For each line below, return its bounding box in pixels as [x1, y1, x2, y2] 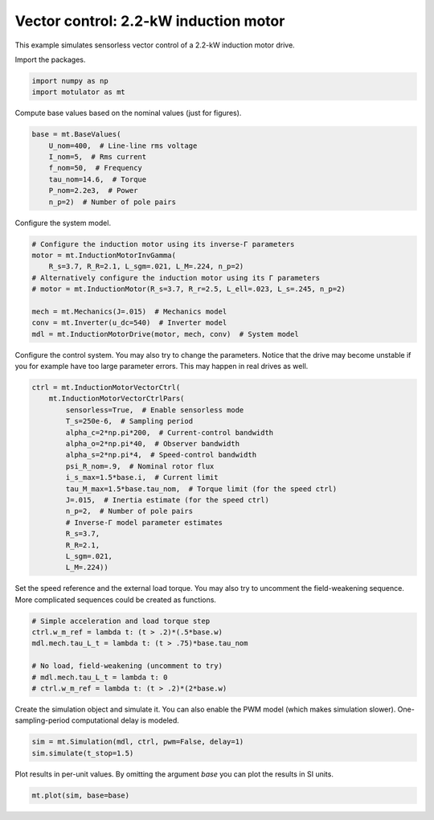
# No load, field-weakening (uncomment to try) [31, 662, 223, 670]
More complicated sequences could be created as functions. [14, 595, 217, 605]
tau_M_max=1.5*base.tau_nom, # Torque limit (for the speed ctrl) [65, 484, 338, 494]
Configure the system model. [14, 218, 112, 228]
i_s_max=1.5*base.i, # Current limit [65, 473, 219, 482]
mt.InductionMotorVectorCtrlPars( [48, 394, 185, 404]
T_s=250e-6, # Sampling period [65, 416, 193, 426]
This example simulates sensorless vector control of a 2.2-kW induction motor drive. [14, 40, 295, 50]
